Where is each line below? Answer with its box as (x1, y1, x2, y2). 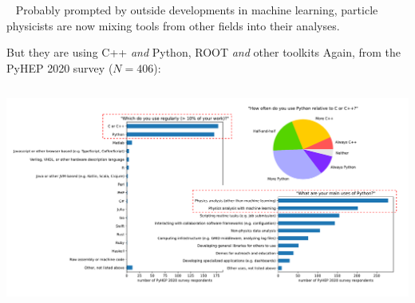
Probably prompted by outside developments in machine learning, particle (15, 2, 378, 18)
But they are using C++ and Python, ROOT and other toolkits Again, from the (6, 44, 401, 61)
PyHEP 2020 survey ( (6, 59, 113, 76)
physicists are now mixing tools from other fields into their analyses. (6, 17, 340, 33)
